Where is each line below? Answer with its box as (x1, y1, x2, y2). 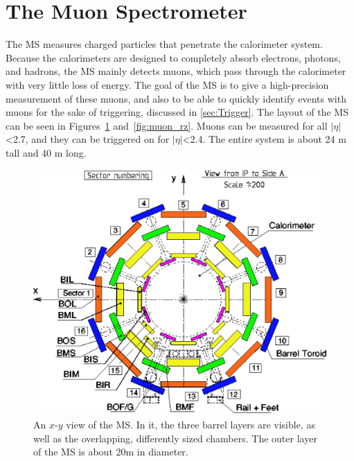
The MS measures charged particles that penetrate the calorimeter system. (6, 37, 323, 51)
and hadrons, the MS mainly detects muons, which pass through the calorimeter (6, 64, 346, 78)
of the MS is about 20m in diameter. (33, 444, 188, 459)
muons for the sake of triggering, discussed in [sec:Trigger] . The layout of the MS (6, 105, 348, 119)
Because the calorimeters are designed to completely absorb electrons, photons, (6, 50, 341, 64)
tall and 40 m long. (6, 145, 87, 159)
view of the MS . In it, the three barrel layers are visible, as (66, 417, 315, 432)
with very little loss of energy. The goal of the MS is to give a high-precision (6, 77, 329, 92)
